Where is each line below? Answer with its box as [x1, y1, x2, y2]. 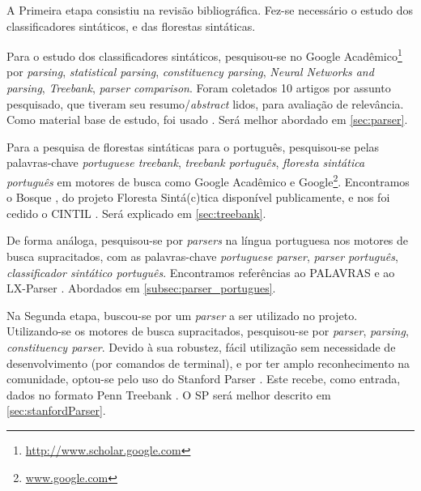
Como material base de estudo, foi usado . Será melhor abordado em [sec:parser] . [6, 111, 408, 128]
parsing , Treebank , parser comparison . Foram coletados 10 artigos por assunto [6, 79, 391, 96]
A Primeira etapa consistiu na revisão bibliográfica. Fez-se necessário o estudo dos [6, 2, 414, 18]
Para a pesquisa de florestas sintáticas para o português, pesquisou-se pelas [6, 138, 380, 155]
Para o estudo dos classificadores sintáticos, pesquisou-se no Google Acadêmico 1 [6, 45, 402, 64]
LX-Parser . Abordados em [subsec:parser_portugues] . [6, 280, 276, 297]
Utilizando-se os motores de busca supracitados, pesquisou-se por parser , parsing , [6, 322, 409, 339]
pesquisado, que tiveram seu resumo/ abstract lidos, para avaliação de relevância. [6, 95, 404, 112]
